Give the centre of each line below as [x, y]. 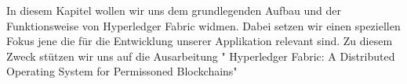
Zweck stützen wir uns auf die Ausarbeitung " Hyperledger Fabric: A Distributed [201, 56]
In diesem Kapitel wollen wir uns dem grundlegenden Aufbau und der [174, 10]
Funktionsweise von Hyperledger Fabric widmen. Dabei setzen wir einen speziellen [203, 25]
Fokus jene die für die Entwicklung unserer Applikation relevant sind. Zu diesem [200, 41]
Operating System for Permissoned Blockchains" [122, 71]
